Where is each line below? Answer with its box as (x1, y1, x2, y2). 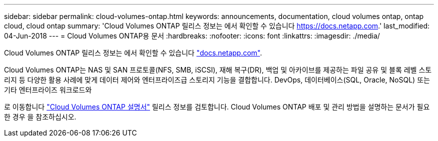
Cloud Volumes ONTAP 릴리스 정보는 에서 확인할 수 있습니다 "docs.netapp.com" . (4, 48, 262, 57)
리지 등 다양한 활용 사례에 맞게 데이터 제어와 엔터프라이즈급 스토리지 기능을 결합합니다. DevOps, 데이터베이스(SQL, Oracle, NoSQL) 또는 (4, 75, 430, 84)
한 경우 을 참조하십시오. (4, 112, 76, 121)
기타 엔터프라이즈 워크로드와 (4, 85, 92, 94)
